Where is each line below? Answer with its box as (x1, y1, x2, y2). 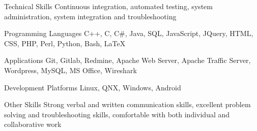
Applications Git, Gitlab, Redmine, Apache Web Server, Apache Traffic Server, (4, 55, 251, 65)
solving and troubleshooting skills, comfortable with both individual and (4, 109, 230, 119)
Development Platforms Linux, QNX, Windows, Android (4, 82, 181, 92)
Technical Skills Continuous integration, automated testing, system (4, 1, 213, 11)
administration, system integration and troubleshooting (4, 11, 177, 21)
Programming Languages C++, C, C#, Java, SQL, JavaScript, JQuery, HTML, (4, 28, 253, 39)
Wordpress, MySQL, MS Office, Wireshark (4, 64, 137, 75)
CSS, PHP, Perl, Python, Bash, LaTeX (4, 38, 126, 48)
